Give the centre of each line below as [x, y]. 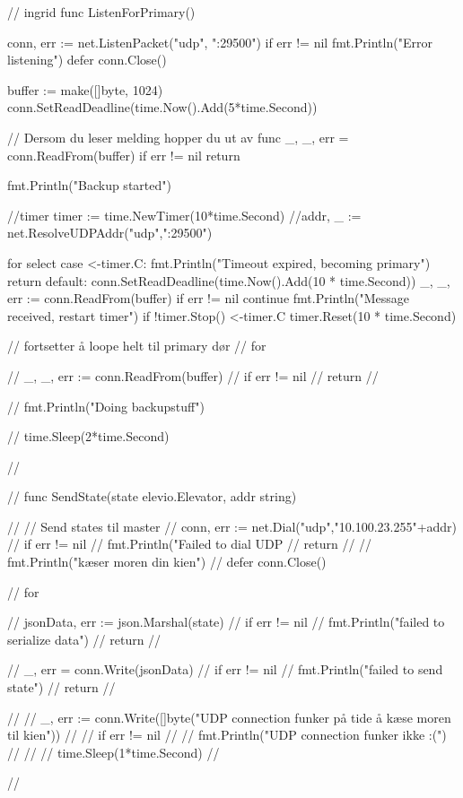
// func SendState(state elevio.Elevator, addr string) [152, 496]
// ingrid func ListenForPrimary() [101, 12]
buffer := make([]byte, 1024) [85, 89]
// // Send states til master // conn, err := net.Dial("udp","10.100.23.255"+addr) [232, 526]
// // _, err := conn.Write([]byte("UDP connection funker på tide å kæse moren [229, 717]
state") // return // [61, 687]
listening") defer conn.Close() [87, 60]
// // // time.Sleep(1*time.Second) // [114, 752]
